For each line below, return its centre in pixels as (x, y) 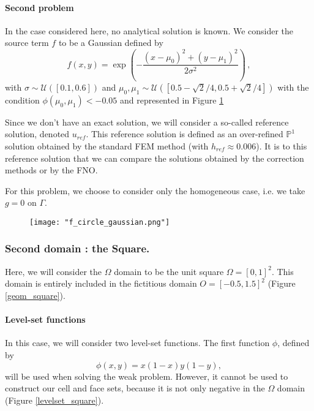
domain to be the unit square (169, 271)
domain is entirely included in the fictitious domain (101, 283)
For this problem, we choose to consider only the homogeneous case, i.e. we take (155, 190)
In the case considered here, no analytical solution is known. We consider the (149, 30)
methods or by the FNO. (51, 170)
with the (293, 87)
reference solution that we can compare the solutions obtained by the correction (155, 158)
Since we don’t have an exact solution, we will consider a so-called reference (147, 122)
